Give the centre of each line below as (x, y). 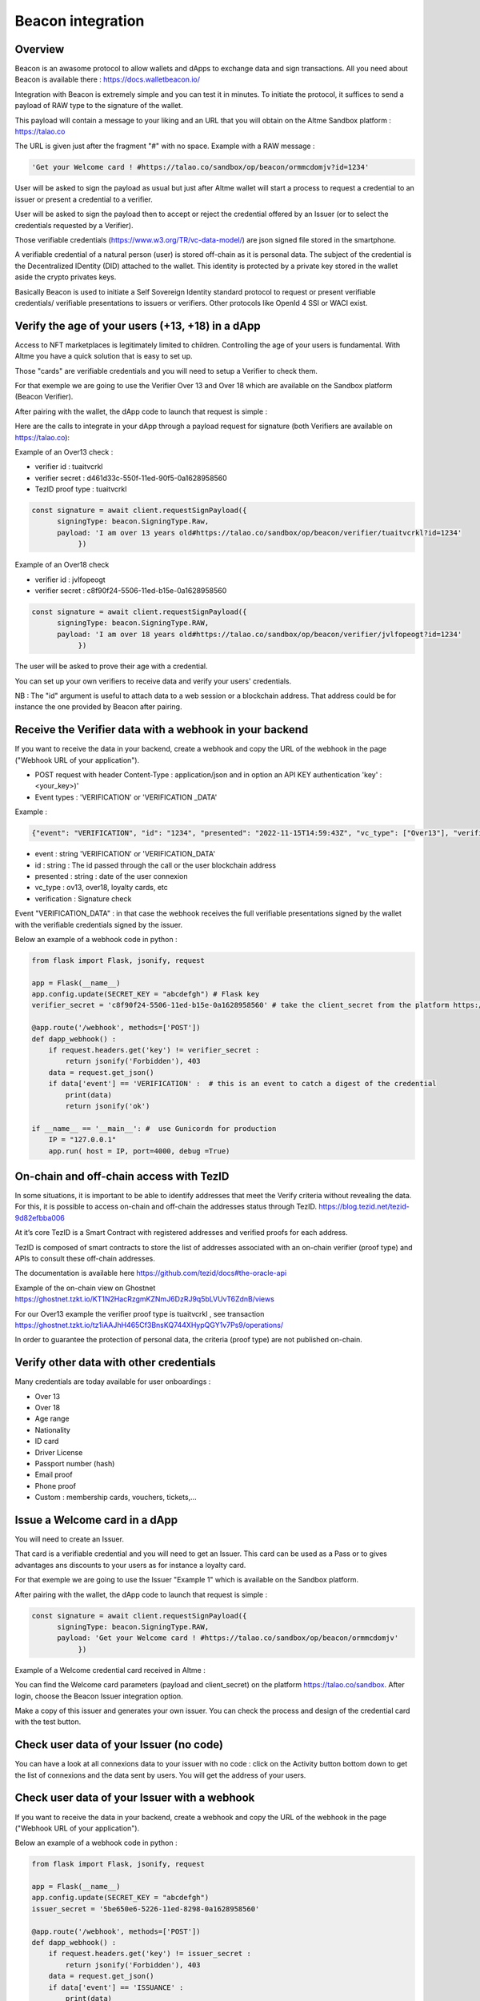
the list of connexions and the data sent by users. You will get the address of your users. (160, 1775)
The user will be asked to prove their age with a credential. (111, 666)
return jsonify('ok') (108, 1106)
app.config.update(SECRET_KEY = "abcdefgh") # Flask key (146, 994)
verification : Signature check (83, 898)
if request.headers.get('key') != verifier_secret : (154, 1050)
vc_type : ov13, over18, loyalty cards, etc (101, 888)
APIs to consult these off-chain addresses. (85, 1258)
